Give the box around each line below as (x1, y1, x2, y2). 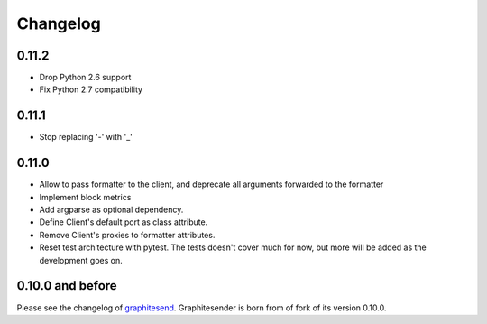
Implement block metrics (39, 191, 132, 202)
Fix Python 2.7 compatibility (39, 84, 143, 95)
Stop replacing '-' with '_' (39, 132, 133, 143)
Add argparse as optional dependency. (39, 204, 184, 216)
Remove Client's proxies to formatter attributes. (39, 229, 216, 240)
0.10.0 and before (16, 278, 117, 293)
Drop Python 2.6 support (39, 72, 132, 83)
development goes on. (39, 255, 123, 265)
